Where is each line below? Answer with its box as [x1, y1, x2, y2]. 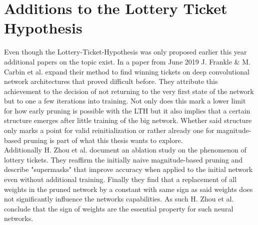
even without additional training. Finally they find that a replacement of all [4, 174, 237, 184]
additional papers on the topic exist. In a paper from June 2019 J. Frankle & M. [4, 56, 250, 66]
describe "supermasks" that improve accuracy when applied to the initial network [4, 164, 253, 174]
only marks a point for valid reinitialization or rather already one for [4, 125, 214, 135]
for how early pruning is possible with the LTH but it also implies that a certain [4, 105, 250, 115]
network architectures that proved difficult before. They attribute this [4, 76, 218, 86]
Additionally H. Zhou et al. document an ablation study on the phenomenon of [4, 144, 246, 155]
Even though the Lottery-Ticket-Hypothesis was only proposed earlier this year [4, 46, 247, 57]
